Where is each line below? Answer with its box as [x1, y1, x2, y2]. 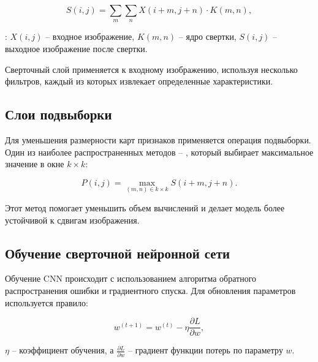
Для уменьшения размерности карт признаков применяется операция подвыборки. [5, 133, 311, 146]
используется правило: [5, 296, 88, 309]
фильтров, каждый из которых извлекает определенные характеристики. [5, 75, 273, 88]
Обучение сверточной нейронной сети [5, 243, 230, 262]
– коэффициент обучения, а [12, 344, 114, 356]
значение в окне [5, 157, 64, 170]
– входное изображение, [45, 30, 135, 43]
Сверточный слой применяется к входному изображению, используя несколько [5, 62, 298, 75]
